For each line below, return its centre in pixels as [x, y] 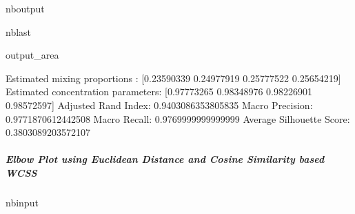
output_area [32, 55]
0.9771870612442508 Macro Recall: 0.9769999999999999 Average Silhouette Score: [178, 118]
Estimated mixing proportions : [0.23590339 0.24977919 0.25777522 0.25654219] [173, 78]
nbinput [22, 202]
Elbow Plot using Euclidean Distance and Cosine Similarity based [165, 159]
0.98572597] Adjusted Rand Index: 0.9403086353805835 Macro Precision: [159, 105]
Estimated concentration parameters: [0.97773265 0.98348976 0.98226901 [159, 91]
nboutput [25, 8]
